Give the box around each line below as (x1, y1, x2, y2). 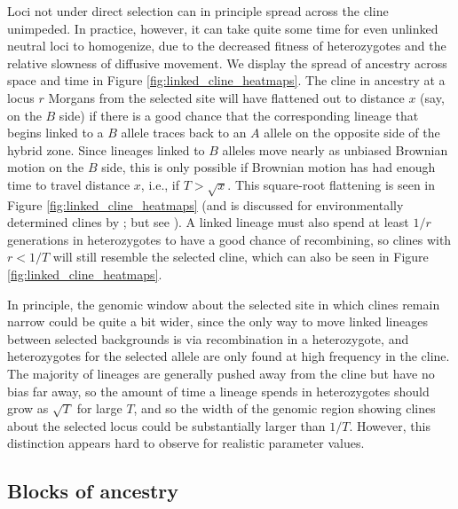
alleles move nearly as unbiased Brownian (222, 140, 448, 159)
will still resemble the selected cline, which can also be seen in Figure (52, 247, 429, 266)
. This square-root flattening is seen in (227, 175, 436, 193)
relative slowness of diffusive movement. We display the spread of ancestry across (7, 53, 447, 72)
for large (76, 399, 122, 418)
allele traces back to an (121, 123, 247, 142)
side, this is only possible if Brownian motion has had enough (101, 158, 436, 176)
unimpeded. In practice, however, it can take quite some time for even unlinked (7, 19, 438, 37)
